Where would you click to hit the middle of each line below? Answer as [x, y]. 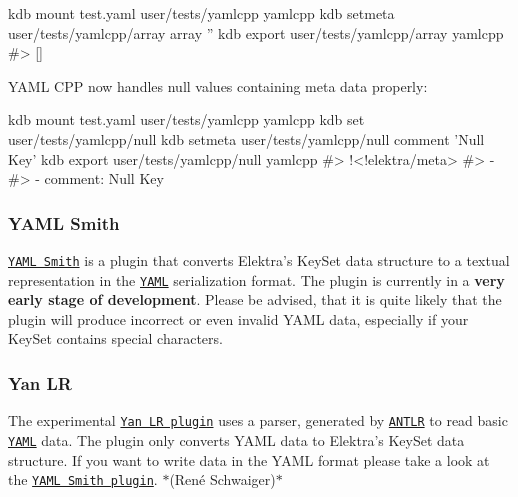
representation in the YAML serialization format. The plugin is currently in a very [256, 279]
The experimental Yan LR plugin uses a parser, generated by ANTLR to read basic [258, 420]
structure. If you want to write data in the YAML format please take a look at [249, 459]
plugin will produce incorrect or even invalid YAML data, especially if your [238, 318]
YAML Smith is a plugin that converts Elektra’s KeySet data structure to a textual [259, 259]
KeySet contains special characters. [115, 338]
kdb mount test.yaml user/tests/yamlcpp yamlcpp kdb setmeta [201, 13]
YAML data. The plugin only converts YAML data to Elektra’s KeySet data [236, 439]
